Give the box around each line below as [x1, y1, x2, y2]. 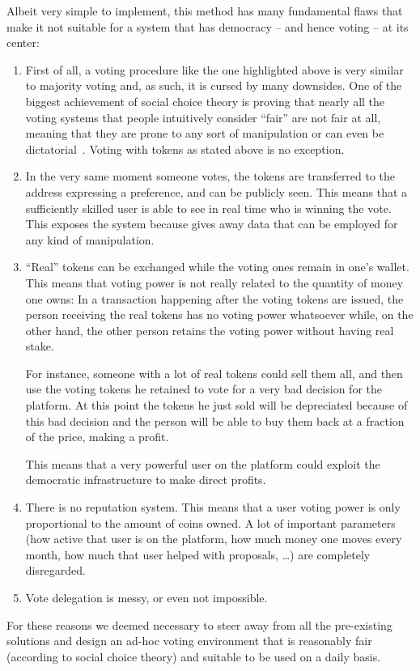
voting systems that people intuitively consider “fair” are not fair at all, [25, 108, 381, 125]
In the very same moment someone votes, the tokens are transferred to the [25, 168, 396, 185]
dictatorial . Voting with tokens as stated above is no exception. [25, 140, 345, 157]
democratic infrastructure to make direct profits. [25, 471, 266, 488]
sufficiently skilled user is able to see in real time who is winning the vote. [25, 199, 392, 216]
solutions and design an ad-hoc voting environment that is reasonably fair [6, 632, 372, 649]
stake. [25, 338, 54, 355]
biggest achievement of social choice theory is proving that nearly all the [25, 92, 385, 109]
